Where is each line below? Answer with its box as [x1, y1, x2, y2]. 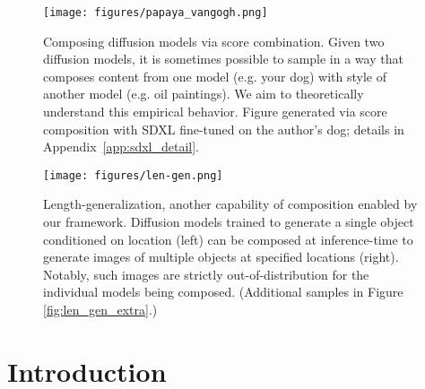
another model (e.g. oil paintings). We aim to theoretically [43, 84, 364, 103]
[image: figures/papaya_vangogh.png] [43, 6, 268, 19]
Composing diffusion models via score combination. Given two [43, 31, 385, 50]
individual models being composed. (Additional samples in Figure [43, 282, 403, 301]
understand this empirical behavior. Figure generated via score [43, 102, 387, 121]
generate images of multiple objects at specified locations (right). [43, 247, 399, 266]
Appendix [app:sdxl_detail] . [43, 137, 199, 156]
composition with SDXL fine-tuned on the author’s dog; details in [43, 119, 404, 138]
